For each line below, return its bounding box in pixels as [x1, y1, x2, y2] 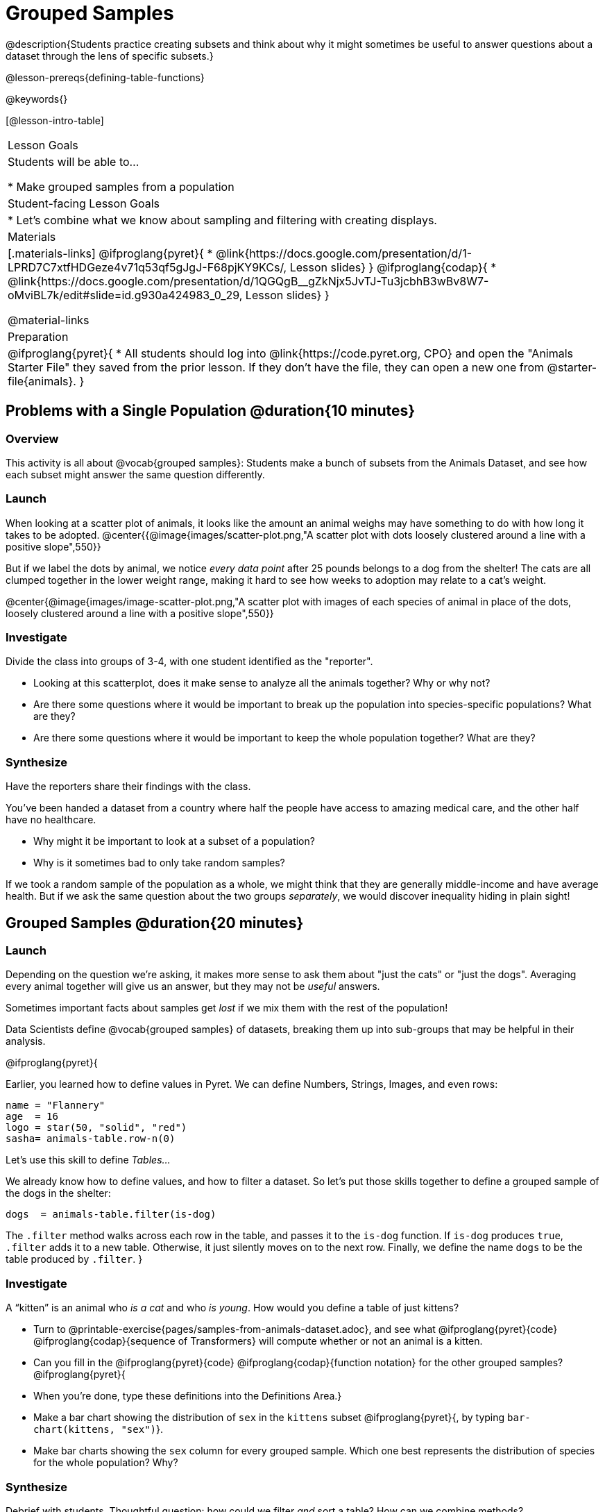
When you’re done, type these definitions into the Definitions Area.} [33, 1390, 342, 1402]
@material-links [8, 312, 90, 327]
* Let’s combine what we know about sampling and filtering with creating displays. [8, 212, 437, 227]
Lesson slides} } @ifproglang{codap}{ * [289, 260, 497, 274]
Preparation [8, 329, 69, 344]
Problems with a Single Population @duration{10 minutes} [6, 402, 416, 420]
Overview [6, 431, 59, 446]
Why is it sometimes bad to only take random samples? [33, 857, 285, 869]
